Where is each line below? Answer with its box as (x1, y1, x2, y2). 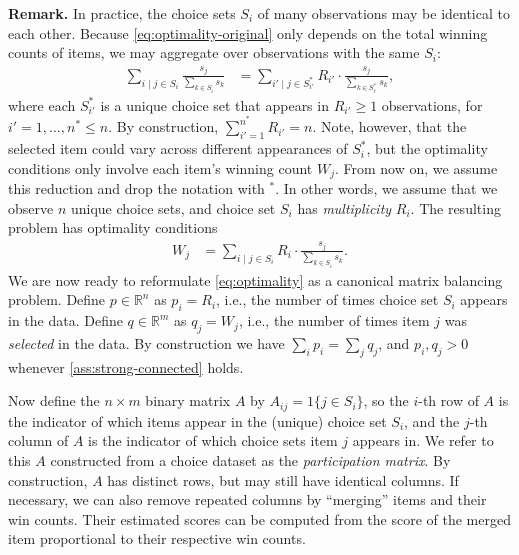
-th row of (418, 390, 479, 411)
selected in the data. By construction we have (8, 332, 285, 353)
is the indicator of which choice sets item (88, 430, 338, 451)
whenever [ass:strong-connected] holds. (8, 356, 244, 377)
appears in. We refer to (352, 430, 494, 451)
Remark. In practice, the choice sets (8, 3, 236, 23)
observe (8, 197, 54, 218)
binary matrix (145, 390, 231, 411)
